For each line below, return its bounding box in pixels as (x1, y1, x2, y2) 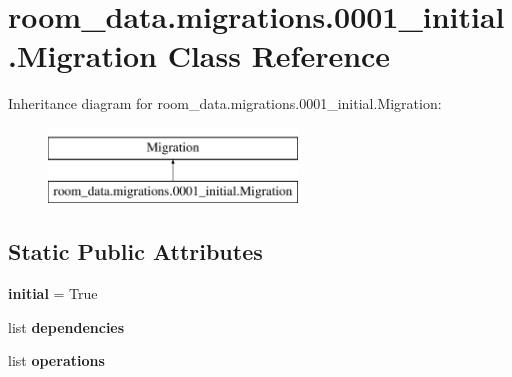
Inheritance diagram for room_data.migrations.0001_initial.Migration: (8, 93, 442, 114)
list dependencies (8, 316, 125, 337)
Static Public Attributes (8, 236, 263, 267)
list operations (8, 350, 105, 371)
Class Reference (167, 35, 391, 76)
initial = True (8, 283, 98, 304)
